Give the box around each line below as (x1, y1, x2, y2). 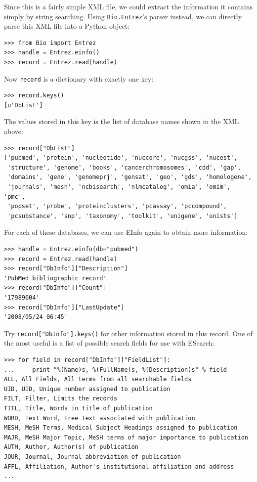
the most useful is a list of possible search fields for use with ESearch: (4, 338, 214, 348)
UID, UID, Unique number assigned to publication (4, 385, 171, 393)
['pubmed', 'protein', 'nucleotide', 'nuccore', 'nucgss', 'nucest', (4, 154, 238, 162)
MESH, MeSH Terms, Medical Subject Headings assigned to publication (4, 424, 238, 432)
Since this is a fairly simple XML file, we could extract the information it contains (4, 1, 253, 11)
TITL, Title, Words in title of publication (4, 404, 153, 412)
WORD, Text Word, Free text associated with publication (4, 414, 195, 422)
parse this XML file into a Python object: (4, 21, 130, 31)
